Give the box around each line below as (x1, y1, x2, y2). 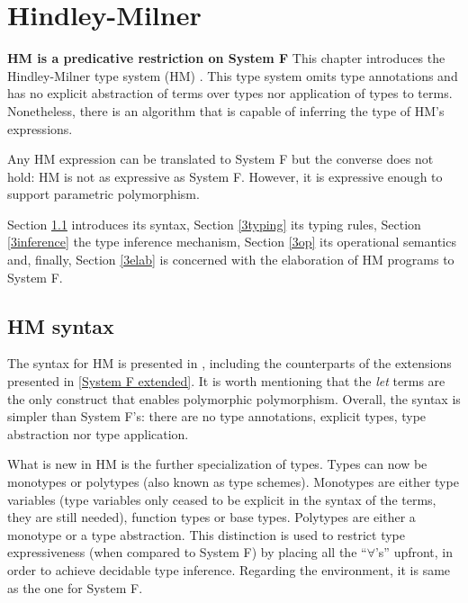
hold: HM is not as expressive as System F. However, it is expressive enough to (7, 166, 443, 185)
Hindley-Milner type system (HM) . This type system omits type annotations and (7, 66, 458, 85)
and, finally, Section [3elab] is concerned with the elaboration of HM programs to (7, 250, 454, 269)
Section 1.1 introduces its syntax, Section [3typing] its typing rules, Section (7, 214, 421, 233)
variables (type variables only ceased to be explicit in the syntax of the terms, (7, 490, 436, 508)
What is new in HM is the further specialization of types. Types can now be (7, 454, 427, 473)
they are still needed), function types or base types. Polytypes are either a (7, 508, 416, 526)
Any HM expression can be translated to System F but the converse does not (7, 149, 434, 168)
